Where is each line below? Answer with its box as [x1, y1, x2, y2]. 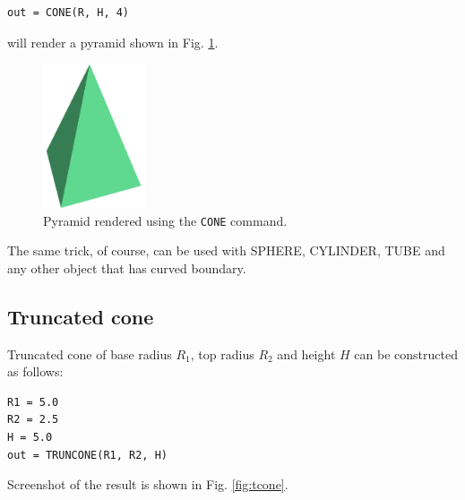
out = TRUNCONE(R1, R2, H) [7, 448, 168, 461]
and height [277, 344, 336, 363]
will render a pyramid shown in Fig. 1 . [7, 32, 219, 51]
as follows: [7, 362, 64, 381]
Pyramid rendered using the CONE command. [43, 211, 288, 229]
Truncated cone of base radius [7, 344, 172, 363]
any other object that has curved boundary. [7, 258, 246, 277]
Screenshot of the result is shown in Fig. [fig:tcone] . [7, 475, 288, 494]
